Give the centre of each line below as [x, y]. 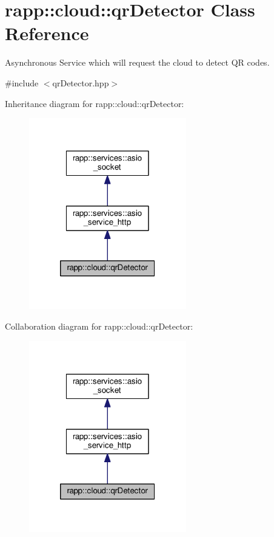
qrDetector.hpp [81, 82]
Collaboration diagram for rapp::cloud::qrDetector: [99, 326]
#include [22, 82]
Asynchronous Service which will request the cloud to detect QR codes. [137, 62]
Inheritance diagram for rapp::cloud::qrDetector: [95, 103]
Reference [47, 33]
